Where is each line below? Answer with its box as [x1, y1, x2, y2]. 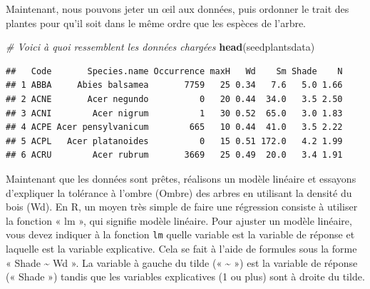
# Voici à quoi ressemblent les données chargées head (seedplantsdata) [6, 39, 315, 54]
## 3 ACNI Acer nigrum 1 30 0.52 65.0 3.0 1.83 [6, 108, 343, 118]
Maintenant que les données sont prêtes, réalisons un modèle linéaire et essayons [6, 171, 356, 186]
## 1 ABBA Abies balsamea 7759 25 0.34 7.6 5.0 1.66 [6, 80, 343, 91]
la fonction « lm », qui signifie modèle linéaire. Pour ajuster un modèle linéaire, [6, 213, 352, 228]
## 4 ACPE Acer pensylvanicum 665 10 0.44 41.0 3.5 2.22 [6, 122, 343, 133]
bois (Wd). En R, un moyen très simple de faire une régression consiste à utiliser [6, 199, 358, 214]
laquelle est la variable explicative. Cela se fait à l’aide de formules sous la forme [6, 240, 357, 255]
